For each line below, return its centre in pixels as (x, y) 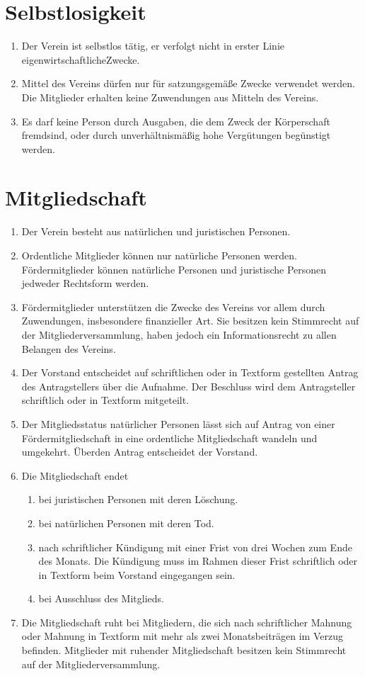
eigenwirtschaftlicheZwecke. (81, 59)
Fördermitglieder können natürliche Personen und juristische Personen (174, 269)
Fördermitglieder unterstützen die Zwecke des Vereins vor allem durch (173, 306)
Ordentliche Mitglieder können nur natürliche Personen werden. (159, 255)
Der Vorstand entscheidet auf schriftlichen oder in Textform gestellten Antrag (190, 372)
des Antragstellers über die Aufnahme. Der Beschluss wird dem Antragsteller (189, 386)
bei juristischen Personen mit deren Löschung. (138, 499)
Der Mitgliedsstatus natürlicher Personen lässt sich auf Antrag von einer (178, 423)
